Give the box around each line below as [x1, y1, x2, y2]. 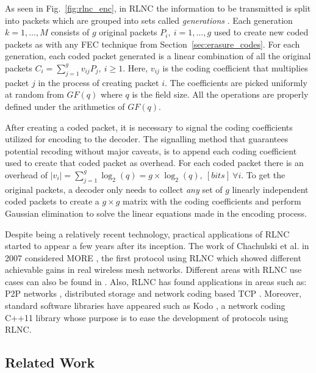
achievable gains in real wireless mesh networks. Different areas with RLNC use [5, 263, 302, 276]
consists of [51, 26, 90, 38]
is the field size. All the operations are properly [132, 88, 309, 101]
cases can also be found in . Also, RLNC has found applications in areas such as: [5, 275, 307, 288]
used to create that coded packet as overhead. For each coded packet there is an [5, 156, 304, 169]
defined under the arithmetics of [5, 100, 125, 112]
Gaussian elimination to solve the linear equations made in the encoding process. [5, 206, 307, 219]
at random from [5, 88, 64, 101]
